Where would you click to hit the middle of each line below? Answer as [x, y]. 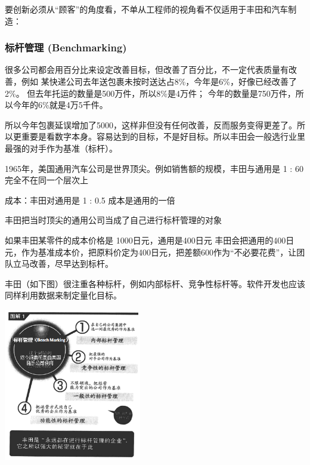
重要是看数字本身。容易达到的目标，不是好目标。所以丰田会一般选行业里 [163, 136]
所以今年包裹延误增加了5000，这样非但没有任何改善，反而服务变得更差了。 [151, 124]
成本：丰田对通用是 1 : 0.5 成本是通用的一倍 [90, 200]
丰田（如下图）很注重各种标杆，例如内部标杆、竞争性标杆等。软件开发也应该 [155, 283]
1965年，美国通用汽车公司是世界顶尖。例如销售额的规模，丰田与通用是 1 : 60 [154, 168]
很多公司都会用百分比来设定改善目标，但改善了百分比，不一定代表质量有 [147, 70]
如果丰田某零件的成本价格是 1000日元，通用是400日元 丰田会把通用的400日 [150, 240]
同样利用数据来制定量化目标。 [63, 295]
